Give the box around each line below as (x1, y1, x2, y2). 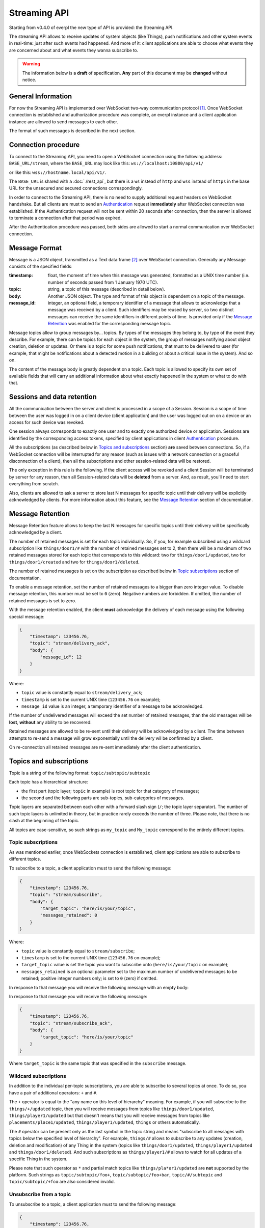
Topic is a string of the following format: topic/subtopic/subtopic (9, 770, 151, 776)
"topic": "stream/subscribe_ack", (29, 1020, 113, 1026)
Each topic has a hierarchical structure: (9, 779, 88, 785)
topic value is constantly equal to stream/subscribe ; (21, 948, 135, 954)
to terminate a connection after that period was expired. (9, 215, 122, 221)
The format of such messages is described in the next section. (9, 128, 136, 134)
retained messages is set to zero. (9, 597, 76, 604)
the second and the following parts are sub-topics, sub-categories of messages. (21, 795, 184, 801)
